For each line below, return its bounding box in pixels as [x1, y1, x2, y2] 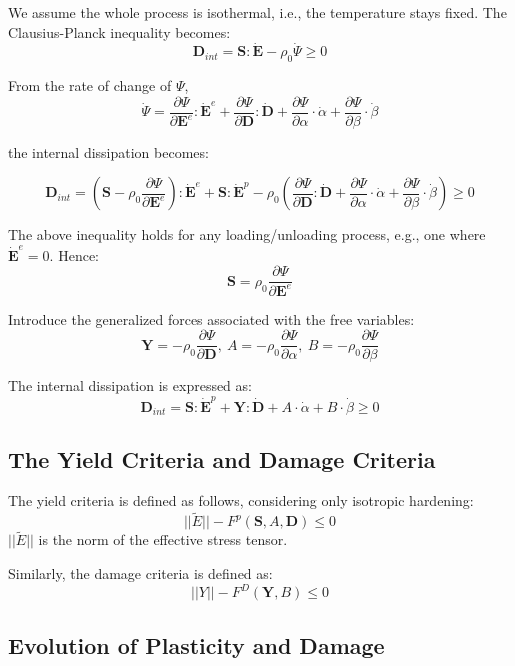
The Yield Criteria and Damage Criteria [8, 443, 436, 474]
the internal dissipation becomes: [8, 141, 209, 162]
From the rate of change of [8, 75, 172, 96]
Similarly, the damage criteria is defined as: [8, 563, 273, 584]
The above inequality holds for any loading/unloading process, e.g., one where [8, 224, 486, 245]
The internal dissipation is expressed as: [8, 375, 252, 396]
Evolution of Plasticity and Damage [8, 629, 385, 660]
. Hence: [49, 244, 99, 265]
